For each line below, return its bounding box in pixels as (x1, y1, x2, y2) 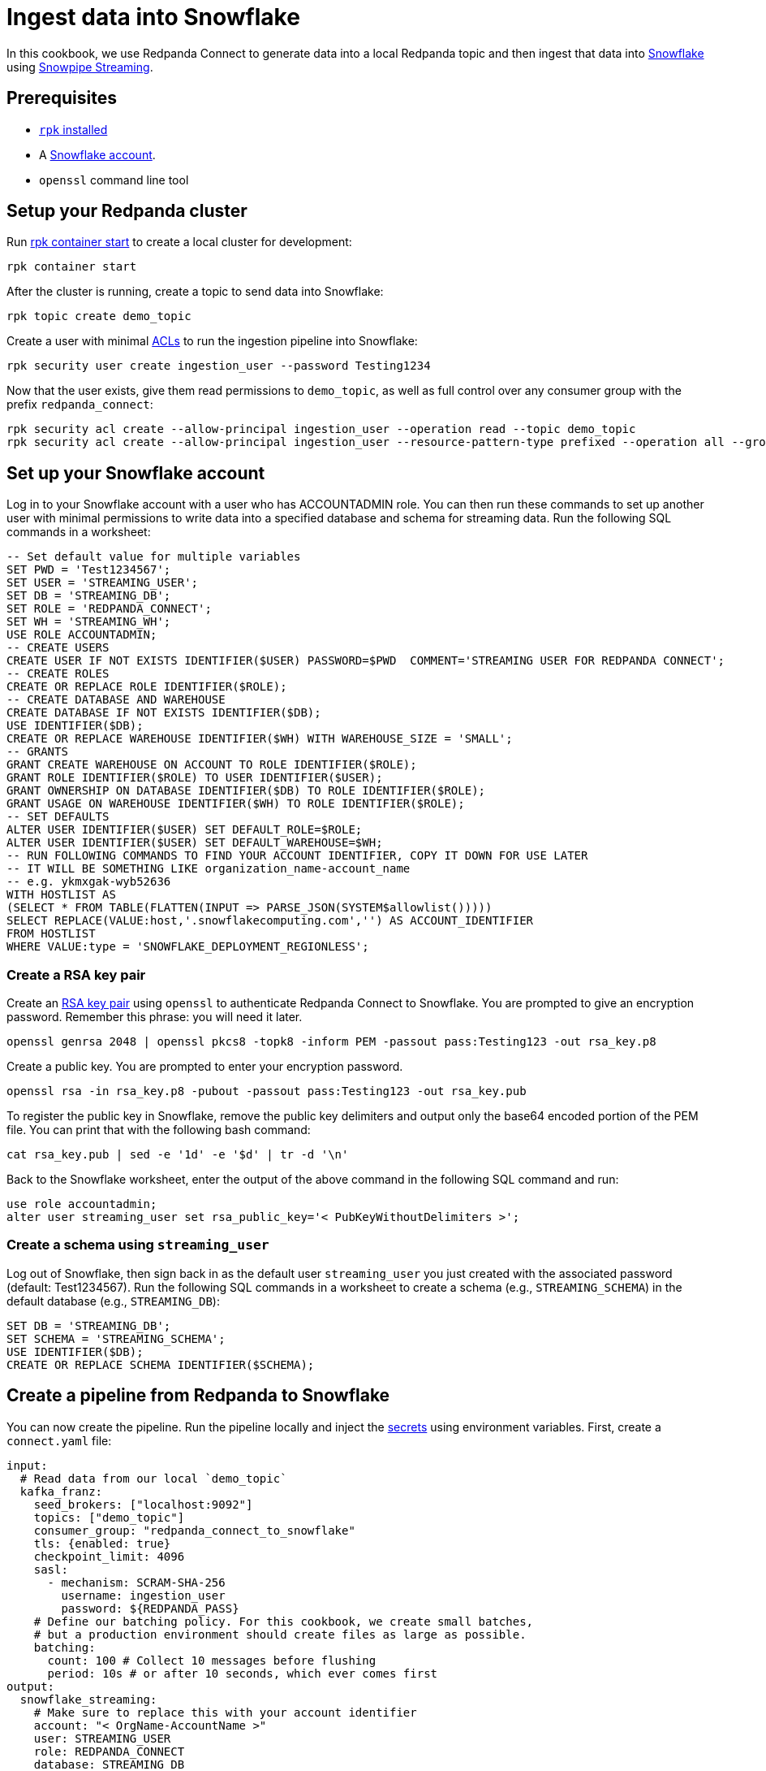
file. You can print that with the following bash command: (6, 1123, 311, 1137)
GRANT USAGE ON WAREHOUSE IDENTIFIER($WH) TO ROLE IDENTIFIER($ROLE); (6, 797, 465, 811)
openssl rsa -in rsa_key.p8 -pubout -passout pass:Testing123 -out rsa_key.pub (6, 1085, 527, 1098)
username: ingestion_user (61, 1588, 226, 1602)
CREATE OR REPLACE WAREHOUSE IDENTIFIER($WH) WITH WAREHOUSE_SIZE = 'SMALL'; (6, 732, 513, 746)
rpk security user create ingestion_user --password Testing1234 (6, 359, 431, 373)
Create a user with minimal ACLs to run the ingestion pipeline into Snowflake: (6, 334, 418, 349)
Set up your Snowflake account (6, 462, 265, 483)
